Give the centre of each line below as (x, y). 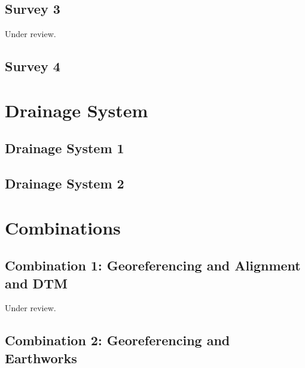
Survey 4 (33, 66)
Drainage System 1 (65, 148)
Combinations (63, 227)
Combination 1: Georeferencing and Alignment (153, 265)
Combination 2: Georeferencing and (118, 340)
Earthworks (41, 358)
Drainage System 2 (65, 183)
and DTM (36, 283)
